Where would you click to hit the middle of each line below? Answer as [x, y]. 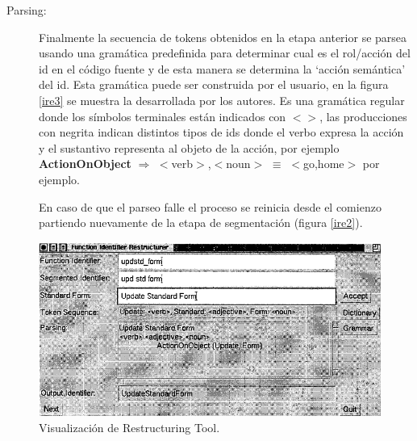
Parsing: [27, 10]
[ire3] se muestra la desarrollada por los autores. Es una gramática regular [222, 100]
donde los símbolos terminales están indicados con [163, 116]
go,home [323, 164]
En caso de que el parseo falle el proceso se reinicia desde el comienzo [210, 206]
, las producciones [363, 116]
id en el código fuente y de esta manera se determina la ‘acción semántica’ [222, 68]
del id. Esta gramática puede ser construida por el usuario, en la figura [214, 84]
